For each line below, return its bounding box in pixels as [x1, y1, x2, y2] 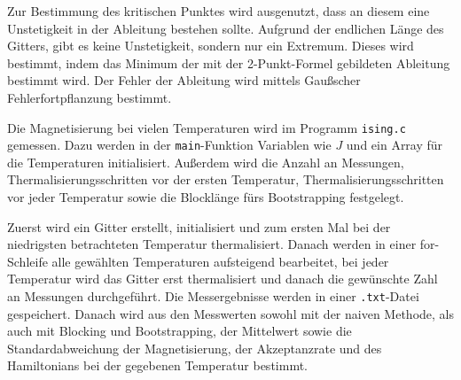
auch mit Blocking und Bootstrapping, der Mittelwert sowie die [7, 322, 352, 340]
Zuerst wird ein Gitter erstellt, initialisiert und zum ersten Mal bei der [7, 217, 391, 236]
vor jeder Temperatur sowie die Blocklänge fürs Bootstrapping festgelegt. [7, 188, 404, 206]
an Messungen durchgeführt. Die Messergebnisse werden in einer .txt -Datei [7, 287, 419, 306]
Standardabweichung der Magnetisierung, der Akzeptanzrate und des [7, 338, 382, 357]
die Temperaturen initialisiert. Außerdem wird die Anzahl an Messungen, [7, 152, 404, 171]
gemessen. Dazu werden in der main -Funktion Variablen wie [7, 136, 332, 154]
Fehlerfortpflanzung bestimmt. [7, 88, 172, 106]
